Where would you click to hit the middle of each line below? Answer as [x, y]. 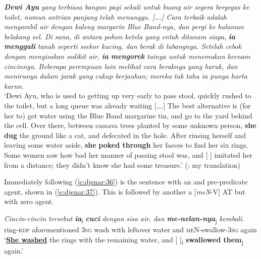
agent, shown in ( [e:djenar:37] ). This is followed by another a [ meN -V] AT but [125, 191]
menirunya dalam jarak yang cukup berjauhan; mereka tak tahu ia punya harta [126, 76]
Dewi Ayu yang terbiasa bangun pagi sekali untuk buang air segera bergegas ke [127, 7]
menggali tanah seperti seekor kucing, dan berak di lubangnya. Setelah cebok [123, 46]
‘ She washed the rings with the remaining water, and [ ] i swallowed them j [124, 240]
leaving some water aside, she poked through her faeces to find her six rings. [126, 145]
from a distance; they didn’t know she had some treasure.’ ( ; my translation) [122, 165]
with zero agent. [29, 201]
